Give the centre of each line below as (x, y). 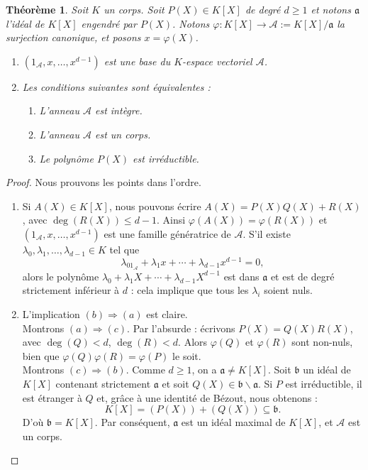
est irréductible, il (324, 383)
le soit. (187, 355)
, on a (204, 370)
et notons (331, 9)
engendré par (109, 23)
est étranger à (52, 397)
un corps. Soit (134, 9)
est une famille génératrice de (167, 233)
